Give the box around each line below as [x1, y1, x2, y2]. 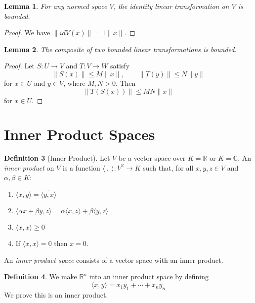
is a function [62, 162, 100, 173]
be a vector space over [118, 153, 186, 163]
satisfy [110, 61, 130, 71]
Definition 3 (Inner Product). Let [4, 153, 110, 163]
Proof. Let [4, 61, 35, 71]
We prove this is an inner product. [4, 289, 108, 300]
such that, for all [143, 162, 194, 173]
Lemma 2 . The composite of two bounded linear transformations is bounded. [4, 44, 237, 54]
